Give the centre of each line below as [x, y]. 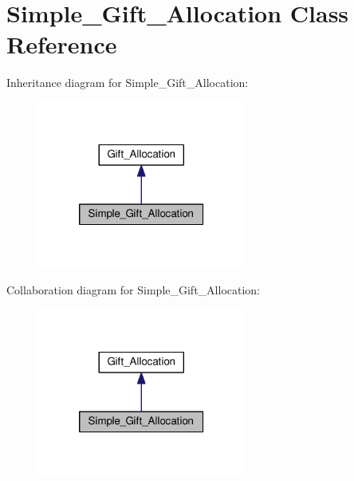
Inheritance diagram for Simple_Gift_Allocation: [128, 83]
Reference [62, 44]
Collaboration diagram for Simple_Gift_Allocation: [134, 290]
